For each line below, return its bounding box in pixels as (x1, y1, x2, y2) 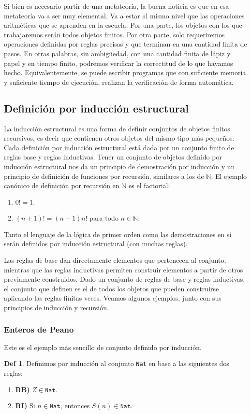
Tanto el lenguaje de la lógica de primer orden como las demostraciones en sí (4, 229, 232, 239)
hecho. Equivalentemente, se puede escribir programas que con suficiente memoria (4, 67, 246, 78)
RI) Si (15, 400, 35, 411)
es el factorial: (129, 180, 170, 191)
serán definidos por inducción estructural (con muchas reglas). (4, 239, 188, 249)
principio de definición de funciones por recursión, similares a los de (4, 171, 204, 181)
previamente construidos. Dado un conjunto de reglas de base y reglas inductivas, (4, 274, 245, 284)
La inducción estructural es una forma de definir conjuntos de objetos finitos (4, 123, 230, 133)
